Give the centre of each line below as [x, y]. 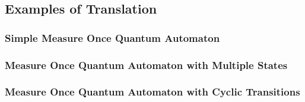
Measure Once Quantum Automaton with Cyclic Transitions [152, 92]
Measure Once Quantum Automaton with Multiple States [146, 65]
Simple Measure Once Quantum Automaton [112, 37]
